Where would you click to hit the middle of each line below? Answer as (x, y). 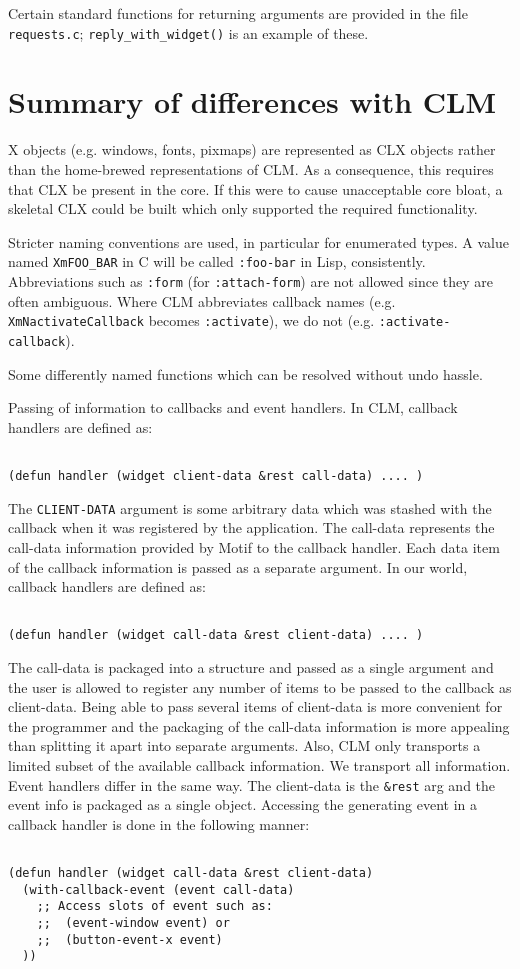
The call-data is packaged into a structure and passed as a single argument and (251, 667)
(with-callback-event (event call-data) (158, 889)
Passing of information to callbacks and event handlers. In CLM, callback (233, 407)
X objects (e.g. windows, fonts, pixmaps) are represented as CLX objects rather (252, 149)
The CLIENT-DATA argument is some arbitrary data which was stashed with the (250, 507)
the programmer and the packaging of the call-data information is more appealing (259, 725)
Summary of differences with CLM (252, 101)
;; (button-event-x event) (129, 939)
